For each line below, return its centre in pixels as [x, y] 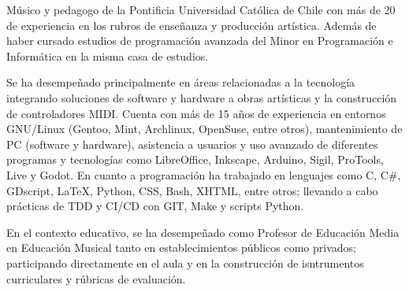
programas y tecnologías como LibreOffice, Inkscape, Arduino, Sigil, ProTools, [195, 159]
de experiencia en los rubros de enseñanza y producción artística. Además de [191, 25]
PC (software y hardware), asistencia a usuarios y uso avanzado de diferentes [192, 144]
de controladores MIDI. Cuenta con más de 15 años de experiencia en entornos [196, 113]
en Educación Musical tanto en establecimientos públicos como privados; [181, 248]
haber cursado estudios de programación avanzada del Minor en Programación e [200, 41]
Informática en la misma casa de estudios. [108, 55]
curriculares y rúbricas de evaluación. [96, 278]
